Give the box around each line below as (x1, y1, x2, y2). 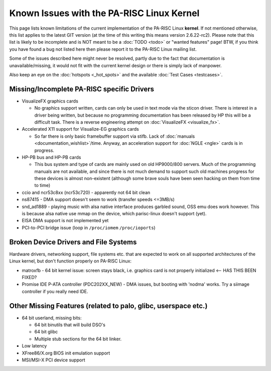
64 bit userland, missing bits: (22, 315, 82, 321)
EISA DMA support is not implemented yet (22, 218, 109, 224)
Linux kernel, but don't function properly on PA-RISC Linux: (9, 258, 131, 264)
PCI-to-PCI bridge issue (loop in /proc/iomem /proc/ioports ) (22, 224, 156, 231)
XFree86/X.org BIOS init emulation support (22, 350, 110, 356)
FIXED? (22, 274, 37, 280)
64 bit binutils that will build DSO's (34, 322, 105, 328)
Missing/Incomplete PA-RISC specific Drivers (9, 84, 154, 93)
